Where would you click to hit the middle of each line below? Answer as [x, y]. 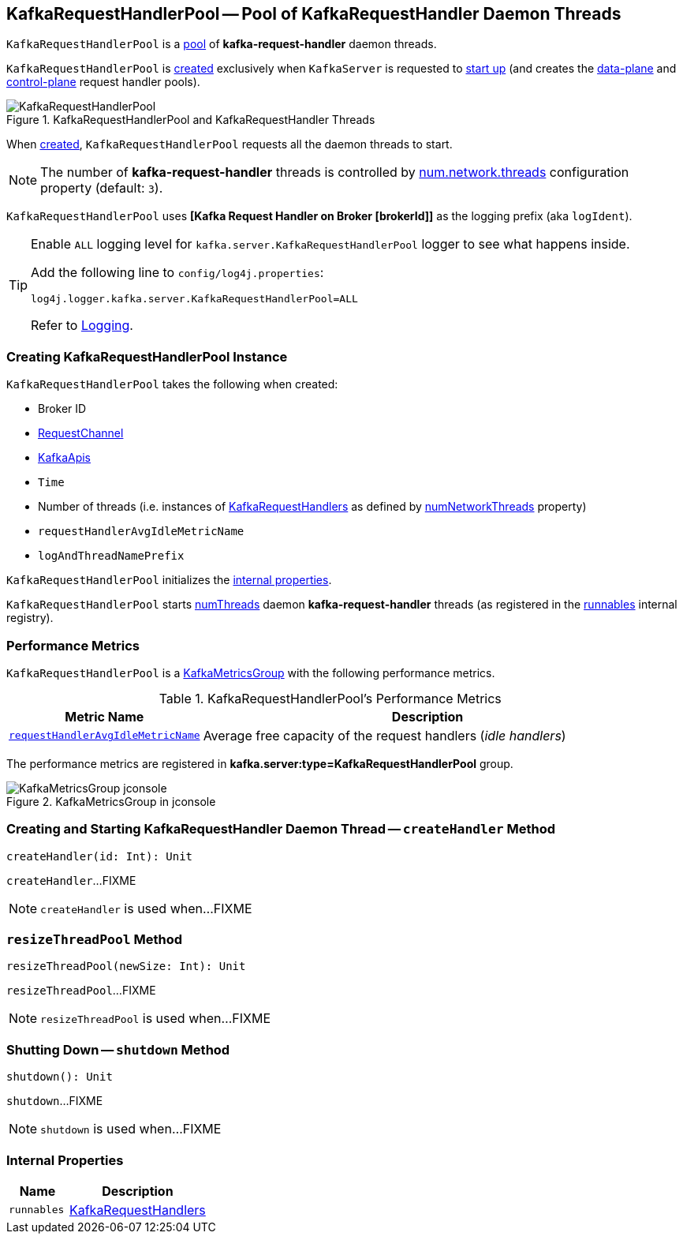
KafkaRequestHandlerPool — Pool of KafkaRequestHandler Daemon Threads [314, 14]
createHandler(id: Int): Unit [100, 856]
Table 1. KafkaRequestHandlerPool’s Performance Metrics [330, 698]
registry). [30, 618]
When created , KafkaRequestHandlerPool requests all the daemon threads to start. [230, 144]
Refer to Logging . [82, 326]
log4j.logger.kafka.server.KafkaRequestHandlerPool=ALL [194, 299]
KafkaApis [65, 458]
